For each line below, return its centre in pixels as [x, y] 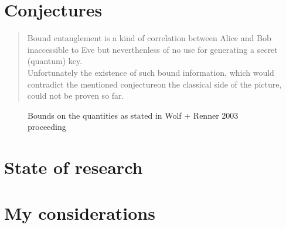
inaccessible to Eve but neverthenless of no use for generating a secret [152, 49]
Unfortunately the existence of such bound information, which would [151, 72]
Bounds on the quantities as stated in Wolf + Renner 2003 [133, 115]
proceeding [47, 127]
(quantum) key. [55, 61]
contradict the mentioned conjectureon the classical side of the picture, [154, 84]
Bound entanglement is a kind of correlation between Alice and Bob [149, 38]
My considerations [80, 213]
